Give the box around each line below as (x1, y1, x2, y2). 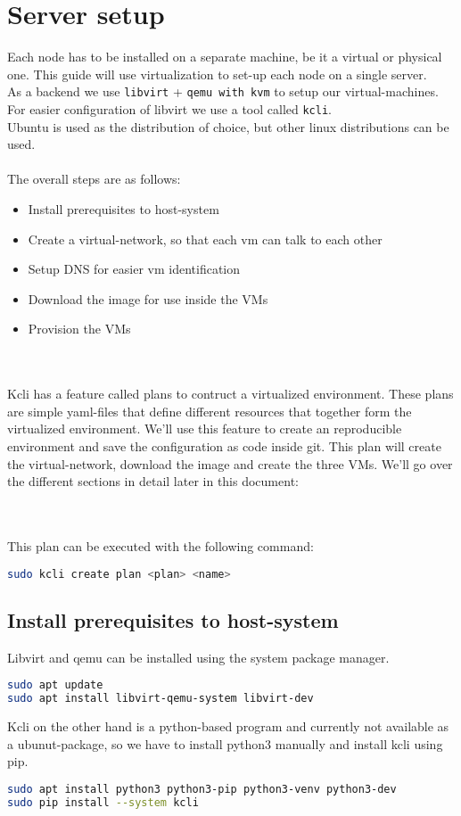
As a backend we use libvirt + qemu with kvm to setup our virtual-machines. (7, 82, 439, 101)
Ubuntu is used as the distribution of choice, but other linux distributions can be (7, 117, 449, 136)
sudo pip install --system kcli (7, 795, 199, 809)
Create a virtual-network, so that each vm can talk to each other (28, 229, 383, 248)
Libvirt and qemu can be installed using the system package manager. (7, 647, 390, 666)
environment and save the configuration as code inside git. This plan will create (7, 436, 441, 455)
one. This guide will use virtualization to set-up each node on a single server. (7, 64, 427, 83)
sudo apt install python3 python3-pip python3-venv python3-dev (7, 782, 397, 795)
